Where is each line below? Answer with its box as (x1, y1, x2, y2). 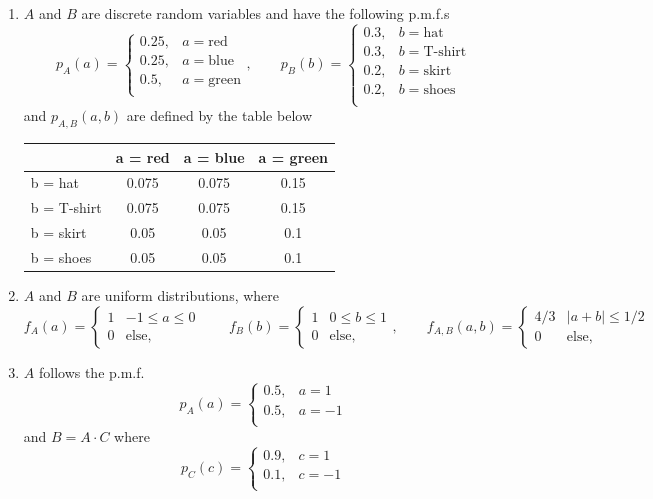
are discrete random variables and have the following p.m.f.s (81, 3, 450, 23)
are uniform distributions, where (81, 285, 280, 306)
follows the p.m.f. (38, 361, 145, 382)
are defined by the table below (126, 105, 312, 126)
